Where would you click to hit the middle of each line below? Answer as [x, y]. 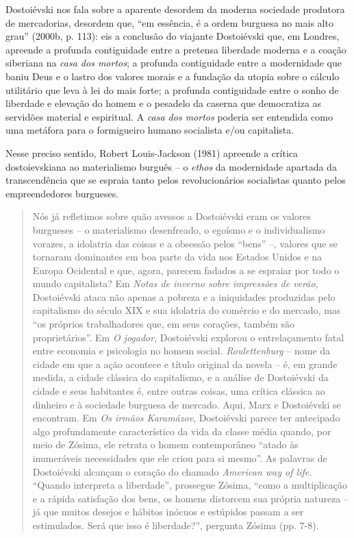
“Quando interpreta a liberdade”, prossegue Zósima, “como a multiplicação [190, 485]
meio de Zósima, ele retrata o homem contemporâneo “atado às [165, 444]
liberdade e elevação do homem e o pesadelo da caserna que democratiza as [164, 103]
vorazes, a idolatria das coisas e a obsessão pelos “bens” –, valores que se [185, 243]
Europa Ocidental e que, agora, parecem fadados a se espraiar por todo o [186, 270]
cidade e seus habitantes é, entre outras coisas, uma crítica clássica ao [179, 391]
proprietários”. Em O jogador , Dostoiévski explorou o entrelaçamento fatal [188, 337]
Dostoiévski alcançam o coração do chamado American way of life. [172, 471]
